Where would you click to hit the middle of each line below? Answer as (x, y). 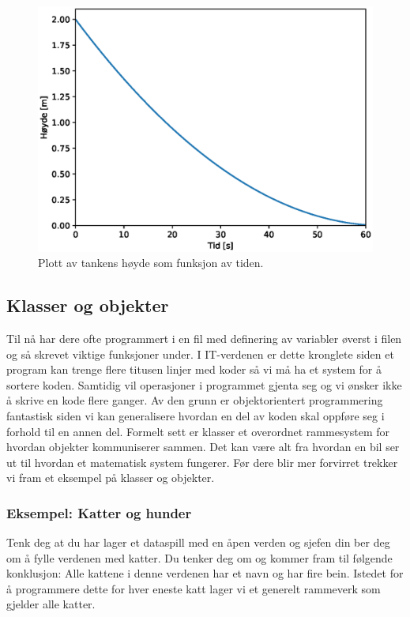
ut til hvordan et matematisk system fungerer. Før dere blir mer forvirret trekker (202, 462)
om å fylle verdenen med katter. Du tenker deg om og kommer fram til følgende (199, 557)
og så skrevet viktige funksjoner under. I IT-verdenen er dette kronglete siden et (200, 354)
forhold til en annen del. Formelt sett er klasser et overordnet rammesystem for (198, 431)
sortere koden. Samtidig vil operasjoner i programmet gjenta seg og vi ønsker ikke (204, 384)
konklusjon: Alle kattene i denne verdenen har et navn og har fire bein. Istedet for (205, 573)
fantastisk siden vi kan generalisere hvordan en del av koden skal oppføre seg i (196, 415)
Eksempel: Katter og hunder (99, 512)
